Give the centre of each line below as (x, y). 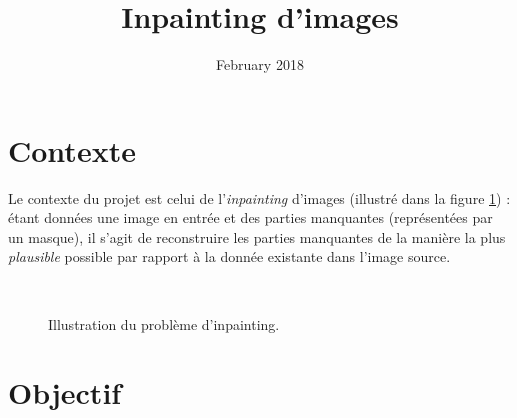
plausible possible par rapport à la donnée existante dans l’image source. (229, 256)
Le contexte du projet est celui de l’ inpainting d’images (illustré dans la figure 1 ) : (259, 197)
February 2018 (260, 64)
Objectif (65, 392)
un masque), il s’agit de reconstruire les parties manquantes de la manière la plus (257, 236)
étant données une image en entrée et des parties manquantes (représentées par (250, 217)
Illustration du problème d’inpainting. (164, 323)
